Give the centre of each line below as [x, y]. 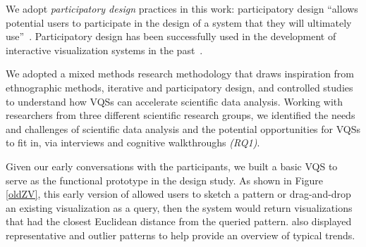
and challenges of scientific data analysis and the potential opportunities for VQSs [183, 128]
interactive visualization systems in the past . [104, 50]
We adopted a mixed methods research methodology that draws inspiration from [180, 74]
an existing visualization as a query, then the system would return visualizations [179, 207]
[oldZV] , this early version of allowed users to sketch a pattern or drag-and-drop [178, 194]
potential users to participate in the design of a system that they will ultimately [179, 22]
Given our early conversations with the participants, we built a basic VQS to [172, 166]
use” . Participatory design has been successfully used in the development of [171, 36]
